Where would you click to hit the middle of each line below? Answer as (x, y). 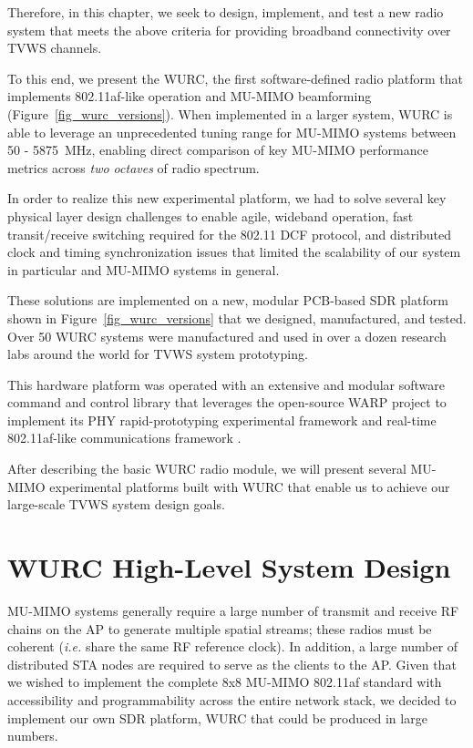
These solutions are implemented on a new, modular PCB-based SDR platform (228, 300)
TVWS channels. (55, 48)
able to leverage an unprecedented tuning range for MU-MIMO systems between (232, 132)
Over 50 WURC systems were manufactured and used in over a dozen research (227, 336)
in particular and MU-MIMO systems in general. (144, 269)
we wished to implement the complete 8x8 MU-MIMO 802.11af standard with (225, 682)
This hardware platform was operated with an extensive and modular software (226, 384)
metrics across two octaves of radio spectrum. (134, 167)
